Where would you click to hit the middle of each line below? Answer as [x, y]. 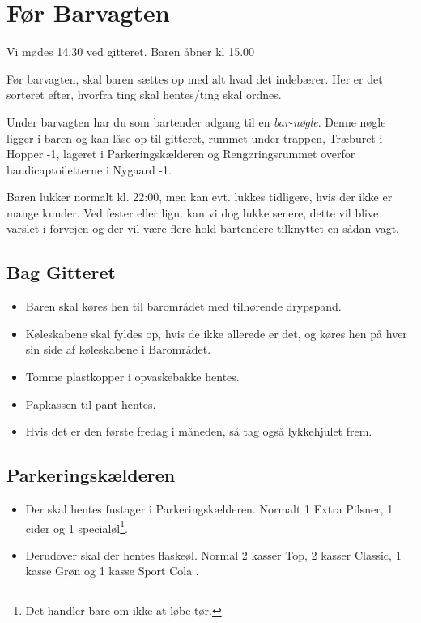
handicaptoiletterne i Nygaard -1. [89, 169]
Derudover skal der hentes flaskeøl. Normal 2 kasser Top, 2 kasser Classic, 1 [213, 554]
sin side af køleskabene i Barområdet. [118, 349]
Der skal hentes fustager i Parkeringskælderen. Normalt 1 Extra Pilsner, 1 [209, 509]
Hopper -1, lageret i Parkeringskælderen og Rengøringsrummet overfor [181, 154]
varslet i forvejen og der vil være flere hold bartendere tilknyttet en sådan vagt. [203, 228]
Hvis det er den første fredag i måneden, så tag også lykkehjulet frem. [199, 431]
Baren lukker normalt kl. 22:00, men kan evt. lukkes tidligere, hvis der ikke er [200, 197]
